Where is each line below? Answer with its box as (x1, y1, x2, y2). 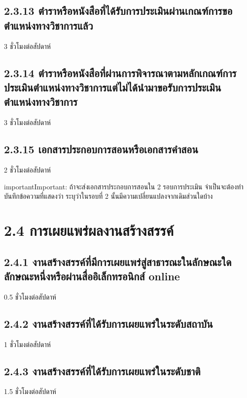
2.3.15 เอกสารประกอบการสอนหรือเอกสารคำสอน (4, 141, 198, 157)
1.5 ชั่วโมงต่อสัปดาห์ (4, 386, 56, 397)
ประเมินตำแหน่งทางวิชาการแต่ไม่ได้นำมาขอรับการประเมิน (4, 79, 221, 94)
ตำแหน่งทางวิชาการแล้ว (4, 17, 93, 33)
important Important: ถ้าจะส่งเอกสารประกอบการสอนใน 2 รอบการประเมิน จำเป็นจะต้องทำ (4, 181, 244, 191)
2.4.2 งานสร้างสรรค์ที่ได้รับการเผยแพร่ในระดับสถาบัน (4, 315, 213, 331)
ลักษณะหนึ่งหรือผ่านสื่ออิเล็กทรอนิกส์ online (4, 268, 180, 283)
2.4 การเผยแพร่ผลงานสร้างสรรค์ (4, 220, 174, 240)
